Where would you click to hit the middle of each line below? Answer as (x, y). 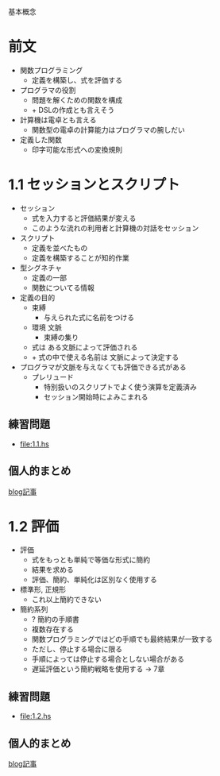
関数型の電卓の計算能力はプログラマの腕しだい (108, 129)
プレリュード (52, 376)
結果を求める (52, 569)
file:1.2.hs (35, 716)
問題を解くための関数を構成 (77, 100)
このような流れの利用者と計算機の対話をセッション (115, 228)
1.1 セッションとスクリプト (94, 185)
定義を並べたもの (60, 248)
